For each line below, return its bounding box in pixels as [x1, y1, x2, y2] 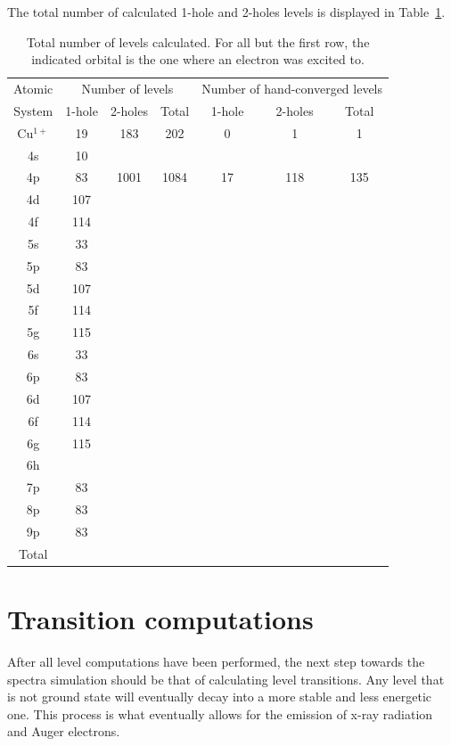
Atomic [13, 79, 53, 98]
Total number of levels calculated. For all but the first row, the [26, 32, 370, 51]
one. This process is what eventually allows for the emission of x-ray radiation [7, 704, 433, 723]
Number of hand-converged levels [201, 79, 383, 98]
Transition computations [7, 601, 314, 637]
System [13, 101, 53, 119]
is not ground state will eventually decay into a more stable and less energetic [7, 687, 432, 706]
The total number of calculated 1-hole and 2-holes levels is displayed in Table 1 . [7, 3, 446, 20]
